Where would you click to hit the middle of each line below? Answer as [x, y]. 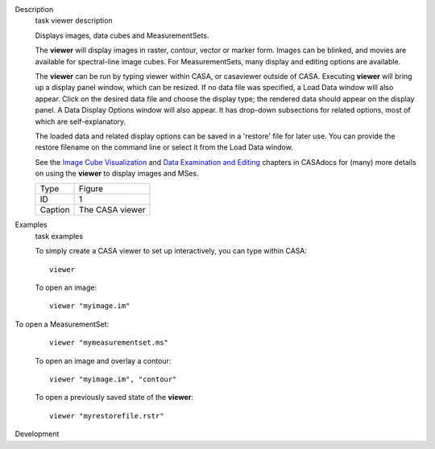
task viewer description [74, 21]
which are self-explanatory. [81, 122]
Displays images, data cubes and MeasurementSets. [122, 35]
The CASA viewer [112, 210]
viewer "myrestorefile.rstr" [107, 416]
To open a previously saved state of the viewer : [114, 398]
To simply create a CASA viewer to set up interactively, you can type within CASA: [171, 251]
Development [37, 434]
